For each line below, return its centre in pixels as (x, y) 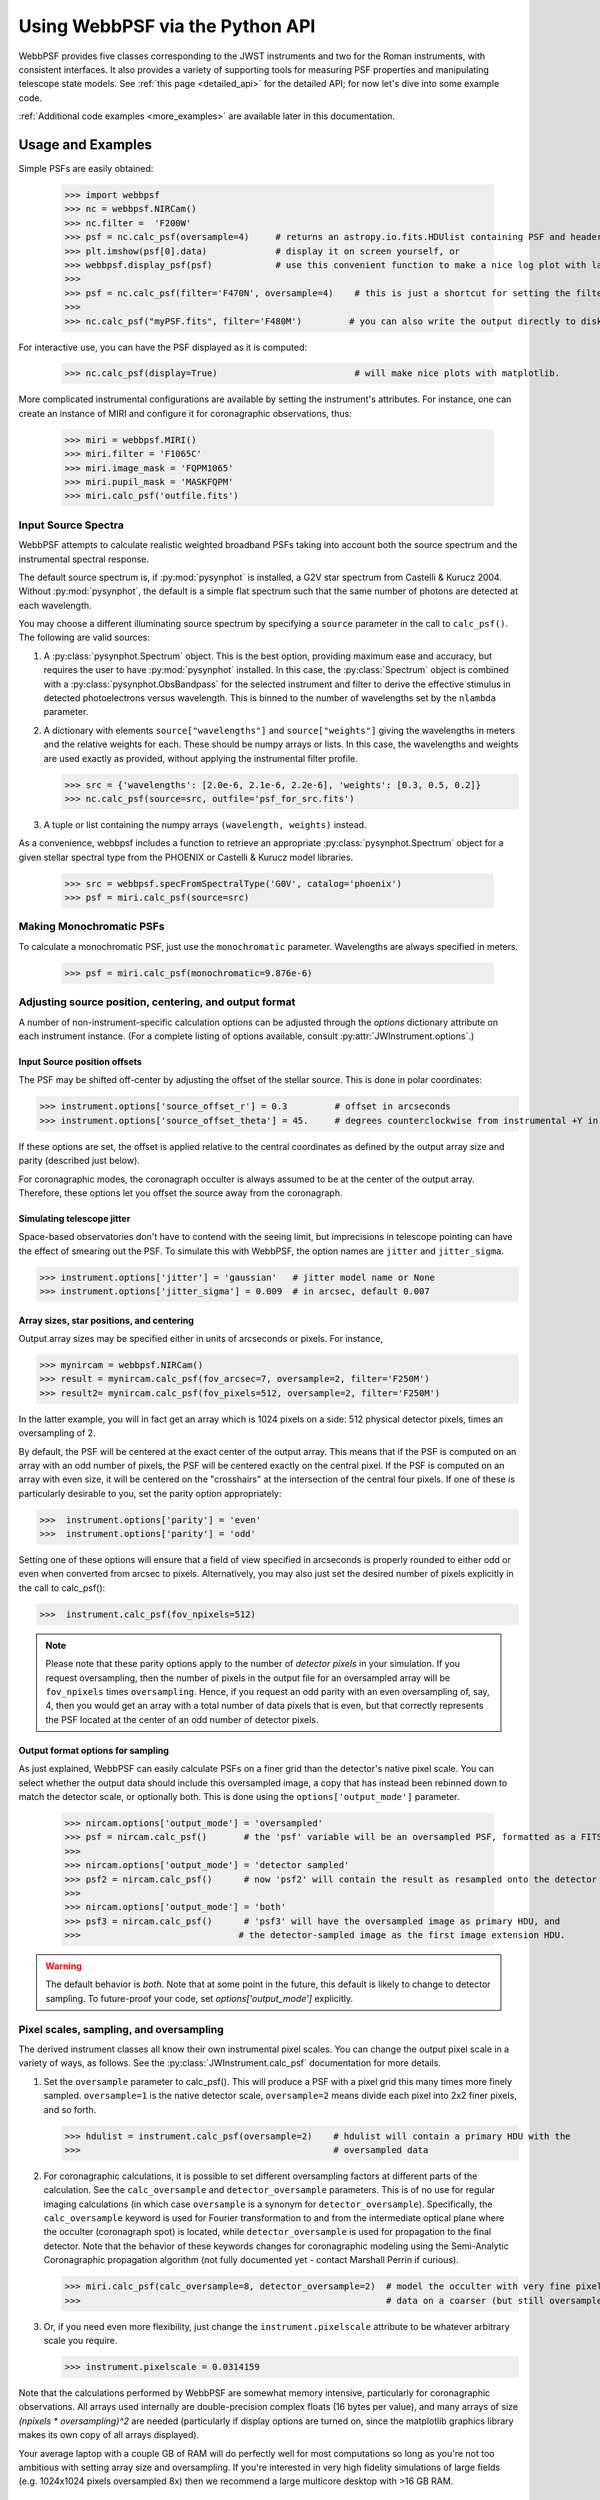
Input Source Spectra (71, 525)
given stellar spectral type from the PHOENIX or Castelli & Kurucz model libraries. (186, 857)
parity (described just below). (79, 1161)
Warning (63, 1966)
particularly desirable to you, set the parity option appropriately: (150, 1493)
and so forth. (70, 2109)
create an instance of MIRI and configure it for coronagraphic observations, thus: (185, 413)
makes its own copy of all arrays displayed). (109, 2435)
